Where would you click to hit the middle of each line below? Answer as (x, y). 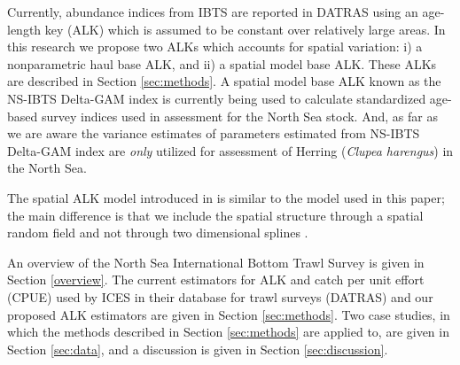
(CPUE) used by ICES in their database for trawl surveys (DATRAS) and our (220, 296)
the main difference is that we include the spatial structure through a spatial (215, 215)
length (24, 29)
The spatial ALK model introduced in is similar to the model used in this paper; (226, 197)
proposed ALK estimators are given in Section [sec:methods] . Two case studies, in (229, 314)
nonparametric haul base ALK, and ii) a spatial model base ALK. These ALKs (222, 63)
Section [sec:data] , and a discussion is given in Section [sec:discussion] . (198, 349)
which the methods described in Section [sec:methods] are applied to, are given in (228, 332)
